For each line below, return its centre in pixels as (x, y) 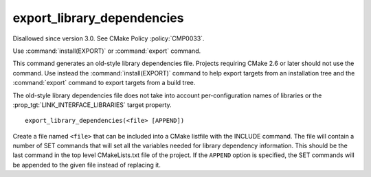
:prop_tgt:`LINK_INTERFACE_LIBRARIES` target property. (92, 105)
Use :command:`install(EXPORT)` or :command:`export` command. (107, 51)
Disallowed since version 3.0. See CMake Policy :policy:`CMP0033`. (109, 38)
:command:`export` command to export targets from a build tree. (104, 83)
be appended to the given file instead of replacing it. (87, 165)
